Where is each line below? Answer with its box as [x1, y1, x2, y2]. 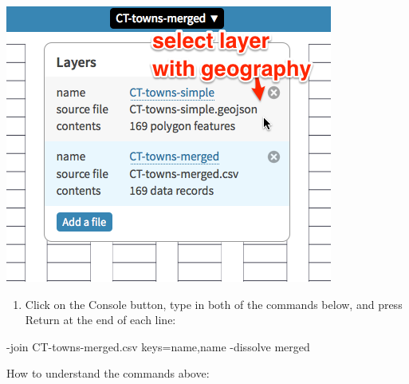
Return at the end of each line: [25, 311, 176, 328]
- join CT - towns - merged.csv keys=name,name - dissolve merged [6, 338, 310, 354]
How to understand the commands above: [6, 365, 210, 382]
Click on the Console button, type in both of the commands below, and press [25, 295, 403, 312]
